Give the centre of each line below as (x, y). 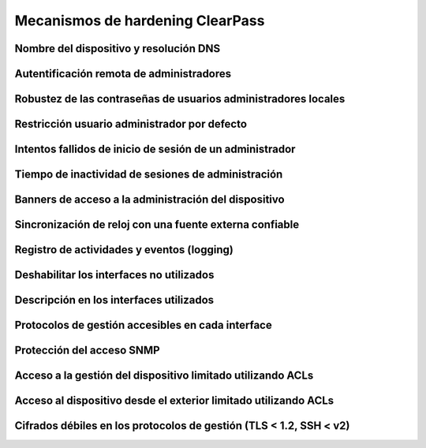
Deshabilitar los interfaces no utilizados (114, 275)
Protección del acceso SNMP (88, 351)
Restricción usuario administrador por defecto (131, 124)
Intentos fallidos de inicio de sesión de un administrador (155, 149)
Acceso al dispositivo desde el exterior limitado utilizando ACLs (174, 401)
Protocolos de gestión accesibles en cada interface (143, 325)
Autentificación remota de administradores (123, 74)
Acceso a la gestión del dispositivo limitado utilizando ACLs (164, 376)
